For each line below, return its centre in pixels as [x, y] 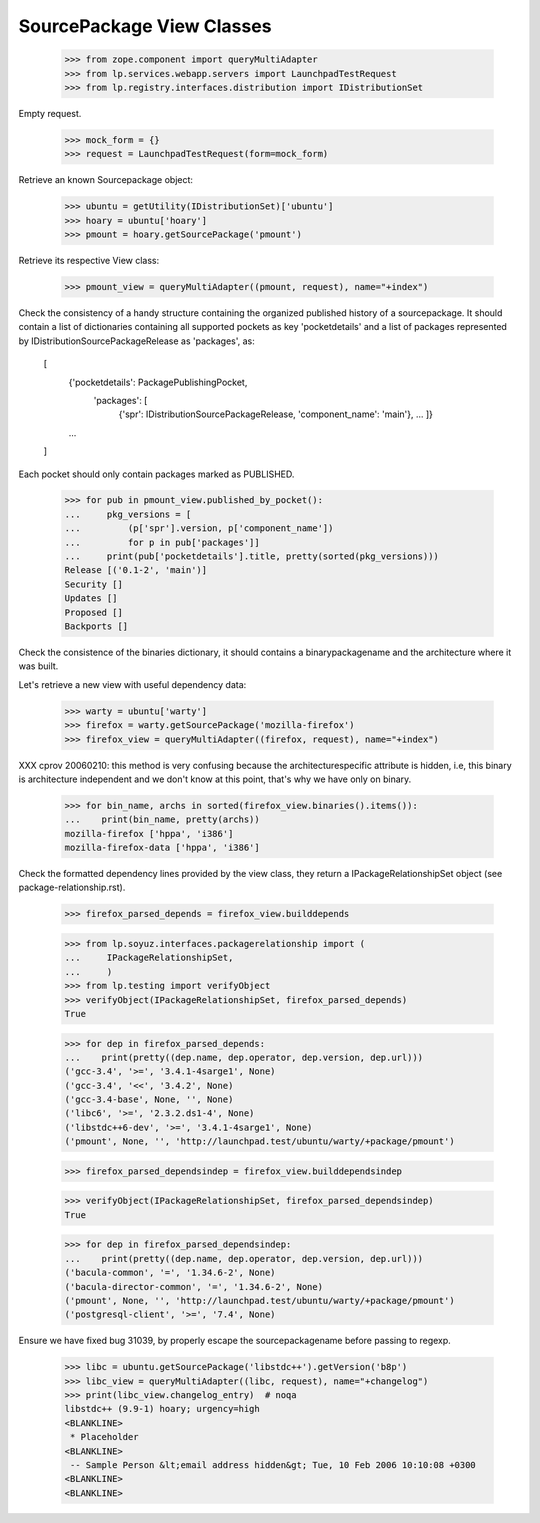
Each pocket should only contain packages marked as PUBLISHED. [156, 474]
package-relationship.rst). [72, 887]
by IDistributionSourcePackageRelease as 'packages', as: [136, 341]
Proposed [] [94, 612]
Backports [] [96, 626]
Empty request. [50, 113]
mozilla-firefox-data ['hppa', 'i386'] [162, 848]
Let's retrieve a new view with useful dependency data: [132, 684]
